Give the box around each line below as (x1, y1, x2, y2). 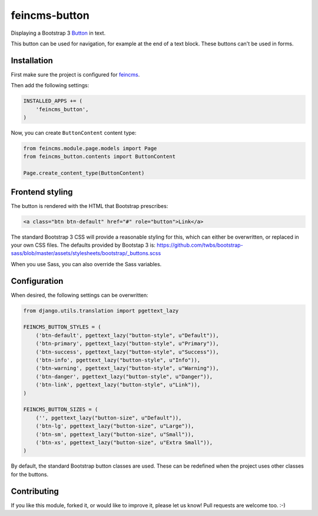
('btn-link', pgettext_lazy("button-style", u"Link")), (35, 382, 201, 388)
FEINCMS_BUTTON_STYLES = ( (23, 324, 101, 330)
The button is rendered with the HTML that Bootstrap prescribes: (11, 202, 168, 209)
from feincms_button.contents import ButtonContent (23, 153, 176, 160)
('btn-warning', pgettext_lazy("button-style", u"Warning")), (35, 365, 219, 372)
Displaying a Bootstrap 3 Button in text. (11, 29, 106, 37)
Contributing (11, 486, 59, 496)
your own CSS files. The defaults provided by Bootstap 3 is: (11, 242, 156, 249)
